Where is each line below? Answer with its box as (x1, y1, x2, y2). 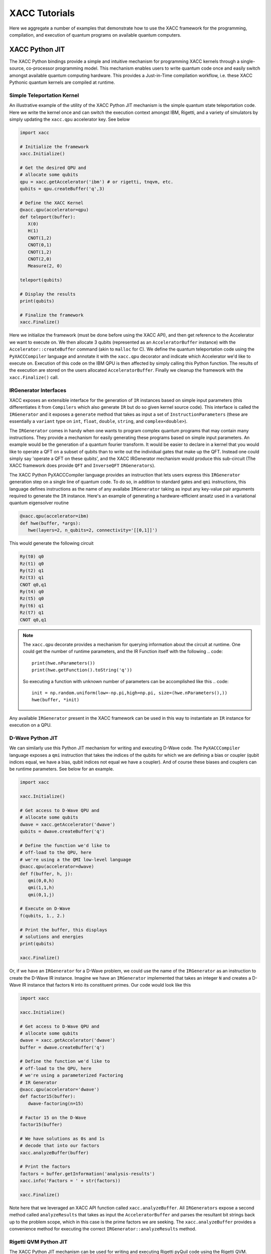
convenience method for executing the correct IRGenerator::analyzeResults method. (9, 1226, 197, 1232)
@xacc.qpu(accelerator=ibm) (20, 513, 89, 519)
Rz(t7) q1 (20, 610, 44, 615)
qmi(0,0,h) (28, 878, 55, 883)
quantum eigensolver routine (9, 500, 69, 506)
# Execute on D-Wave (20, 906, 70, 911)
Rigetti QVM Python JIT (9, 1238, 68, 1245)
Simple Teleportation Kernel (9, 92, 79, 99)
